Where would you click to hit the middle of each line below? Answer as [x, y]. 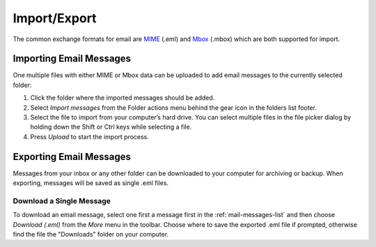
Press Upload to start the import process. [90, 136]
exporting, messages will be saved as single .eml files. [91, 183]
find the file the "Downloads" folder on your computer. [91, 234]
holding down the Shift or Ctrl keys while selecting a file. [111, 127]
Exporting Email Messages [72, 157]
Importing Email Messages [72, 59]
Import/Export [55, 18]
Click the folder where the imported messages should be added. [123, 98]
